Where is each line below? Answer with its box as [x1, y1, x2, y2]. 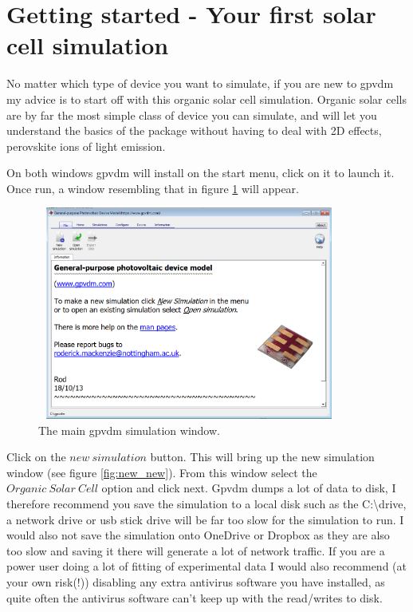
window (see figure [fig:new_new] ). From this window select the [6, 464, 317, 480]
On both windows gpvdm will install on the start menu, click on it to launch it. [6, 164, 395, 181]
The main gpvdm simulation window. [38, 421, 220, 438]
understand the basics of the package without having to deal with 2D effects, [6, 122, 382, 139]
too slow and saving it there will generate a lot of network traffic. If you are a [6, 542, 385, 559]
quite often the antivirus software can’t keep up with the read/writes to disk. [6, 589, 383, 606]
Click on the [6, 448, 66, 465]
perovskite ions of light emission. [6, 137, 166, 154]
